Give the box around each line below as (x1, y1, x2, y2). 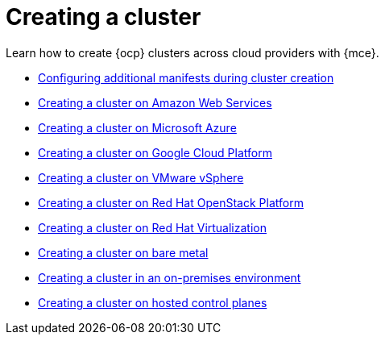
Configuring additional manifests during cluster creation (38, 70, 334, 85)
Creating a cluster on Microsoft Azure (38, 120, 237, 135)
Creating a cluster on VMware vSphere (38, 170, 244, 185)
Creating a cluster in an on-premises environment (38, 270, 301, 285)
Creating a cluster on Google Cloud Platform (38, 145, 272, 160)
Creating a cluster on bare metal (38, 245, 209, 260)
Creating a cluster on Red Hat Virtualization (38, 220, 267, 235)
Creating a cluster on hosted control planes (38, 295, 267, 310)
